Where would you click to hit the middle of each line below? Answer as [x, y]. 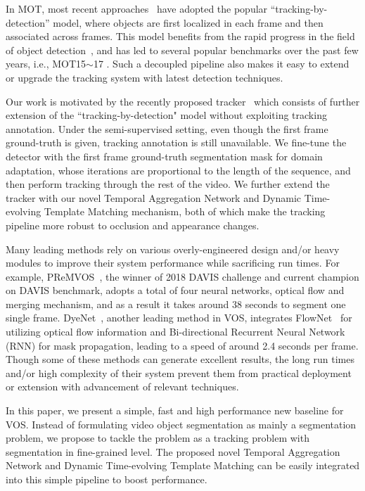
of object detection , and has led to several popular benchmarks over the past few [182, 50]
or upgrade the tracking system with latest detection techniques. [145, 77]
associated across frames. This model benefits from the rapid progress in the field [180, 36]
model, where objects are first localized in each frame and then [188, 22]
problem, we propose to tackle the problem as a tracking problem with [158, 438]
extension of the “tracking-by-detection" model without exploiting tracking [166, 115]
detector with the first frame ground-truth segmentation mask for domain [164, 156]
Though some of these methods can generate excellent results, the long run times [180, 359]
